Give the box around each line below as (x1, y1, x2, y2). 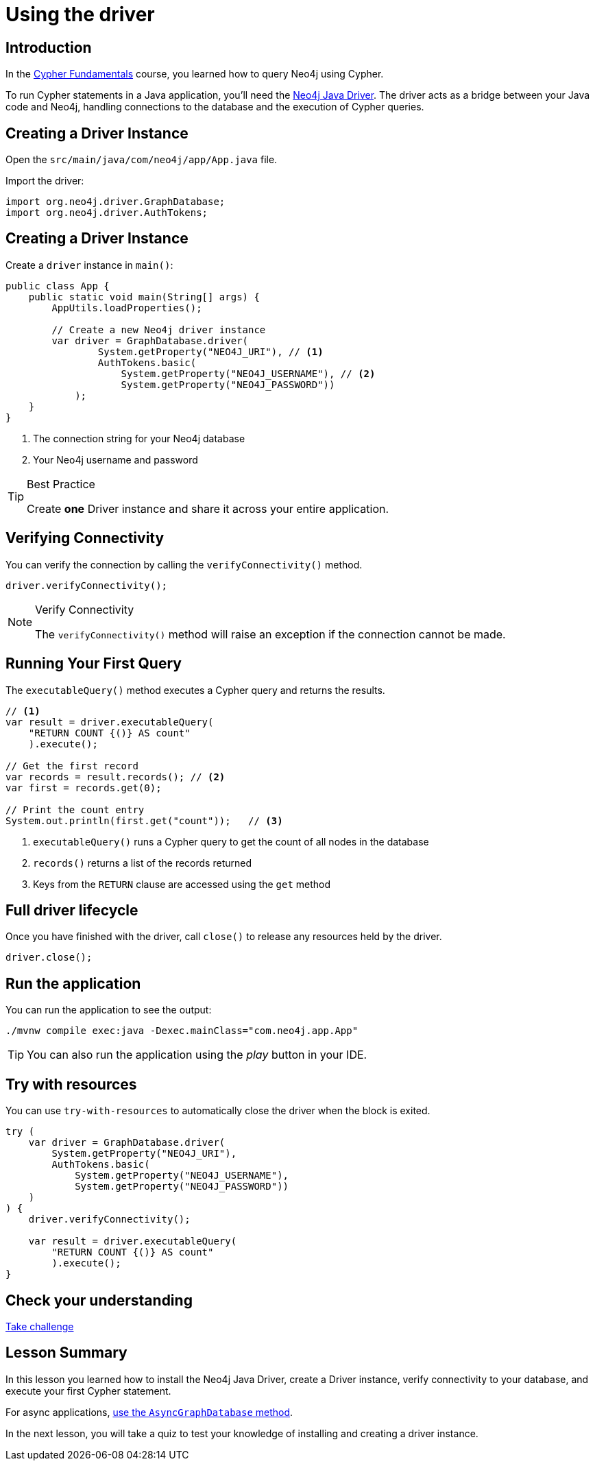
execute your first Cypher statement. (5, 1384, 171, 1397)
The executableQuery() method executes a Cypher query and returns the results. (5, 684, 385, 696)
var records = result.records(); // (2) (5, 771, 226, 782)
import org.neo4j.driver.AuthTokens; (5, 207, 208, 219)
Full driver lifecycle (5, 901, 138, 919)
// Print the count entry (5, 804, 145, 815)
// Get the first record (5, 760, 138, 771)
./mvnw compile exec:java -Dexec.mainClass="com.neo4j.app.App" (5, 1025, 359, 1037)
